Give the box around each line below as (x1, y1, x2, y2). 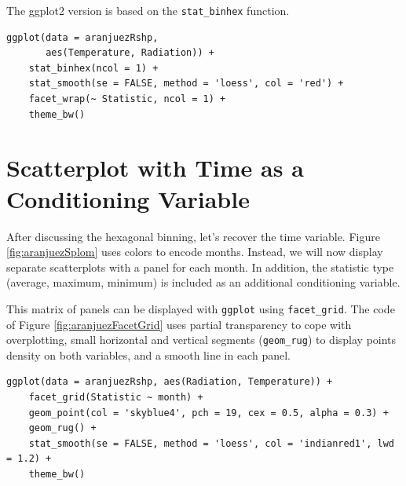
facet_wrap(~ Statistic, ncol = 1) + (28, 93, 226, 105)
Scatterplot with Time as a (6, 152, 304, 184)
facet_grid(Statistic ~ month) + (28, 392, 203, 403)
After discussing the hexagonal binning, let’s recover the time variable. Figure (6, 228, 380, 244)
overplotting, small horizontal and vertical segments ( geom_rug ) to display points (6, 331, 397, 348)
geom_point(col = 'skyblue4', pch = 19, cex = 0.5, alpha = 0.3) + (28, 407, 389, 418)
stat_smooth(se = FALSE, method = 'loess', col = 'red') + (28, 78, 344, 90)
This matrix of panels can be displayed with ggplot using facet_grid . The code (6, 300, 395, 316)
